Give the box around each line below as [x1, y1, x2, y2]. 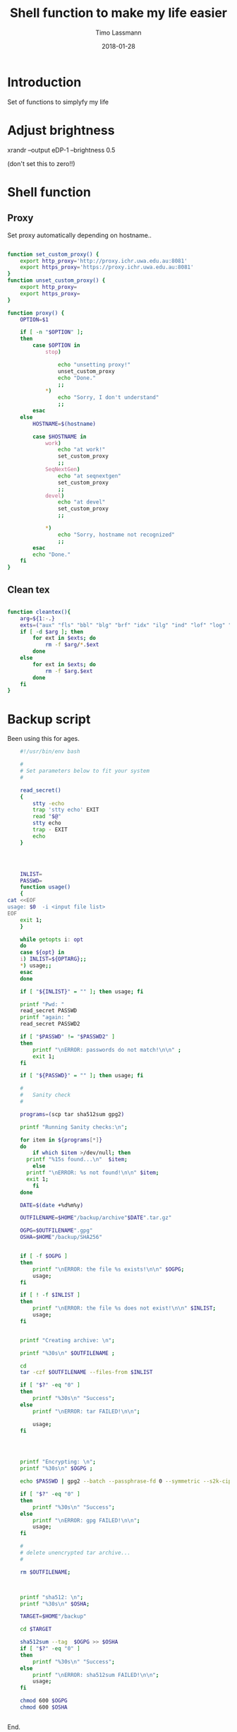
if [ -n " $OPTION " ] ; [20, 328, 83, 336]
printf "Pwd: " [20, 1001, 65, 1008]
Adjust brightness [7, 122, 115, 138]
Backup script [7, 711, 91, 727]
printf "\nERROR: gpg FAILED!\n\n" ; [32, 1517, 140, 1524]
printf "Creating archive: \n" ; [20, 1336, 115, 1344]
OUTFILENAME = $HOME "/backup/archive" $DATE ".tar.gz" [20, 1214, 172, 1221]
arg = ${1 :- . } [20, 615, 55, 622]
